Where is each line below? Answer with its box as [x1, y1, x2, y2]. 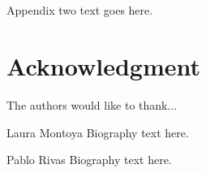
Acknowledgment [6, 49, 200, 82]
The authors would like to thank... [6, 96, 178, 113]
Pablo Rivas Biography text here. [6, 151, 172, 168]
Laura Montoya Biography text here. [6, 123, 189, 141]
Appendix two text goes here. [6, 2, 153, 19]
